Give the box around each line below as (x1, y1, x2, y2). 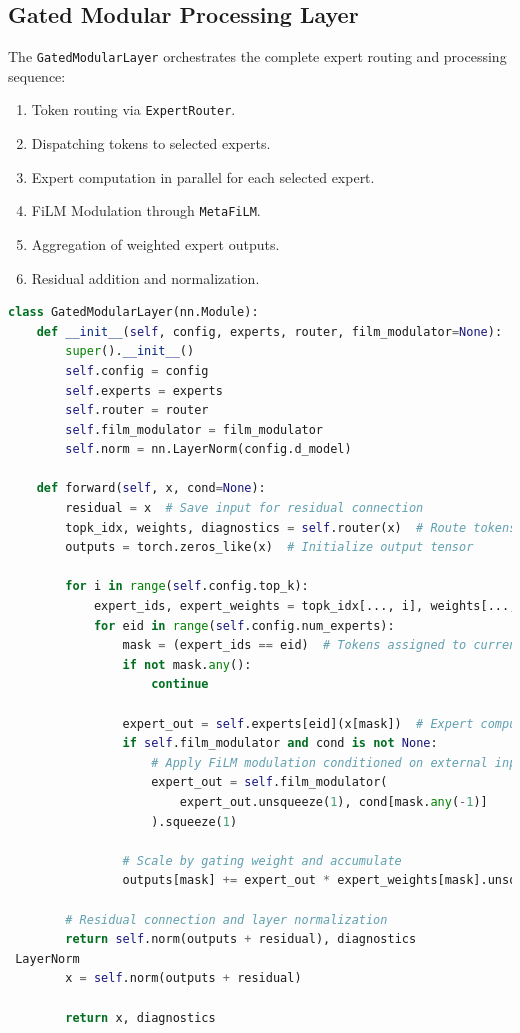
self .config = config (65, 363, 209, 378)
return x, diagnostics (65, 1010, 216, 1025)
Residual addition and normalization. (31, 267, 260, 288)
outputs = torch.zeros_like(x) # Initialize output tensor (65, 540, 474, 555)
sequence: (8, 65, 66, 86)
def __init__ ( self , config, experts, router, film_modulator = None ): (36, 324, 503, 339)
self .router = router (65, 403, 209, 418)
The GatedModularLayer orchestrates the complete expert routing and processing (8, 46, 507, 67)
